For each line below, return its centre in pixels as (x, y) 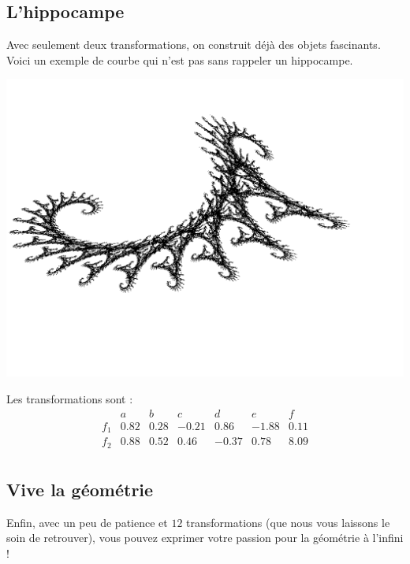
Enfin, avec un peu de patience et (87, 522)
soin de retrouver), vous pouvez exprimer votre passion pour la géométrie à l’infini (205, 538)
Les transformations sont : (70, 398)
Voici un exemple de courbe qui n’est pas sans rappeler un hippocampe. (180, 59)
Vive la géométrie (80, 489)
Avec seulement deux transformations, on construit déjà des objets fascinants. (194, 45)
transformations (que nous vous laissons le (288, 522)
